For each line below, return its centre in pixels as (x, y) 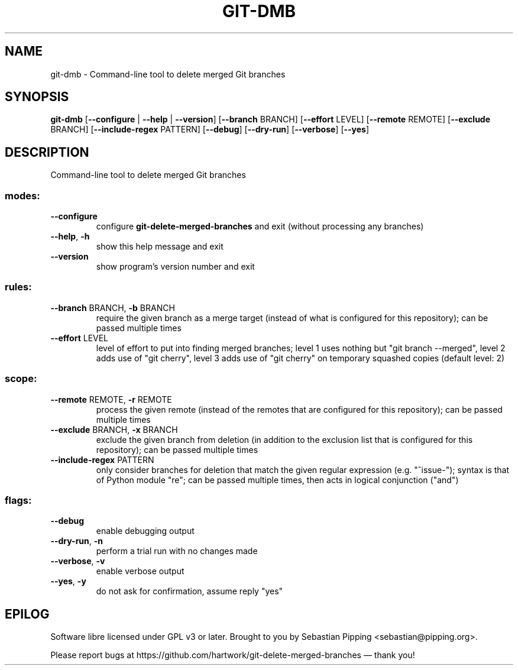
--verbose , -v (78, 561)
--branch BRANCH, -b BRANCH (113, 308)
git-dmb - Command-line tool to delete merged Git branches (168, 74)
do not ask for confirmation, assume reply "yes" (190, 591)
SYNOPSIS (37, 97)
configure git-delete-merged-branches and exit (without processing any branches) (260, 226)
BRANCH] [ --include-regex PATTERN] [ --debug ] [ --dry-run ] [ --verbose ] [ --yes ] (210, 130)
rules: (18, 287)
